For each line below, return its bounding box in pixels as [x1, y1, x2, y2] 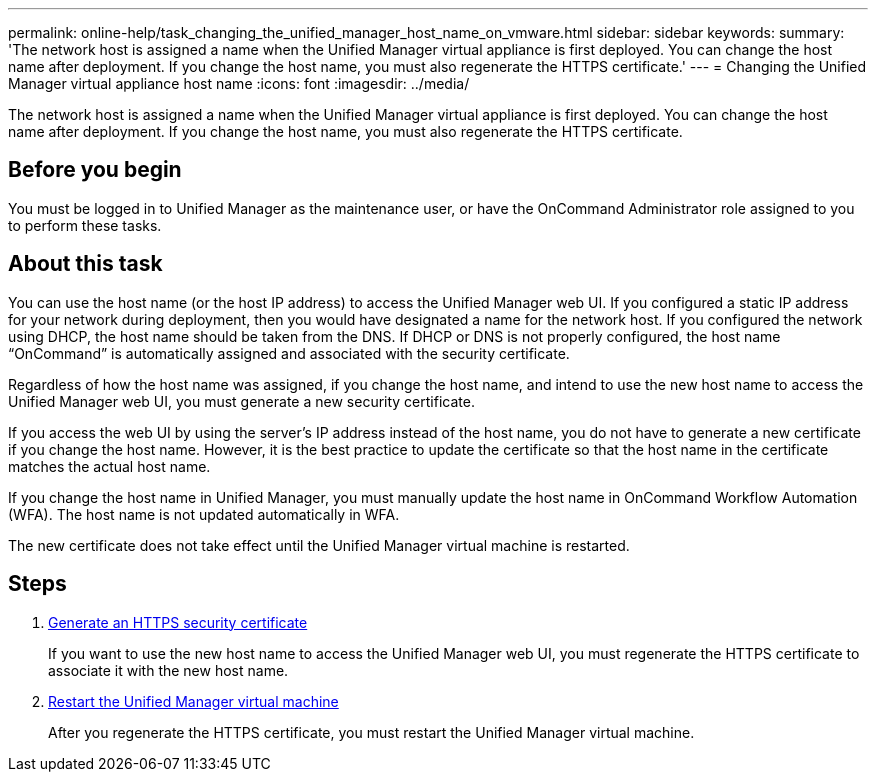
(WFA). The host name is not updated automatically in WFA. [8, 505, 400, 523]
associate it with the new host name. [48, 661, 289, 679]
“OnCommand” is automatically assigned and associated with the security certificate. [8, 344, 570, 362]
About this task [8, 251, 163, 277]
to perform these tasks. [8, 216, 162, 234]
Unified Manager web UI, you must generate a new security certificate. [8, 392, 475, 410]
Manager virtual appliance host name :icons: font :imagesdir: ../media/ [8, 75, 470, 92]
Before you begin [8, 157, 182, 183]
